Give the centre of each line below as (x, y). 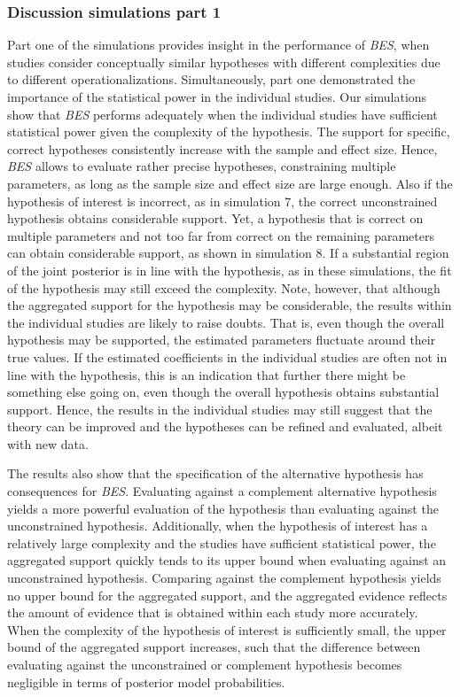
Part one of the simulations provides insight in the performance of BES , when (218, 45)
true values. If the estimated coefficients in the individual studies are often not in (227, 356)
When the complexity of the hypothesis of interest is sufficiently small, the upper (227, 629)
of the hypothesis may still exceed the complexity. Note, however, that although (224, 287)
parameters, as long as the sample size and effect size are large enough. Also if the (230, 183)
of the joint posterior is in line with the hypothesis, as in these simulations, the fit (230, 270)
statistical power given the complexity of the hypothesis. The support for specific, (229, 132)
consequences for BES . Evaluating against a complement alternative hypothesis (222, 491)
